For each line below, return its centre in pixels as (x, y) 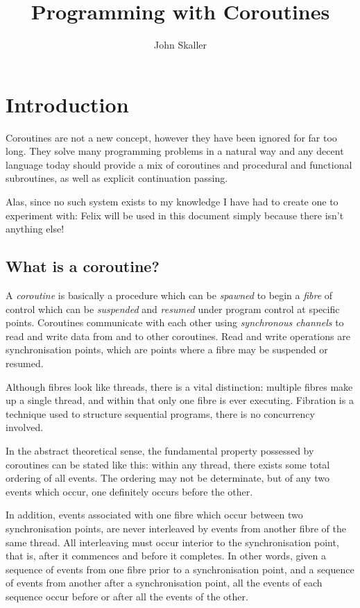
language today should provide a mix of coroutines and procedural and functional (179, 164)
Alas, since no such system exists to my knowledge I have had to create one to (172, 202)
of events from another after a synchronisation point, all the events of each (164, 583)
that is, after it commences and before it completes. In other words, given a (166, 556)
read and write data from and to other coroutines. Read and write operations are (178, 336)
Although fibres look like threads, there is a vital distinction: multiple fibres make (179, 386)
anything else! (35, 229)
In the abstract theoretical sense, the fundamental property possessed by (160, 450)
